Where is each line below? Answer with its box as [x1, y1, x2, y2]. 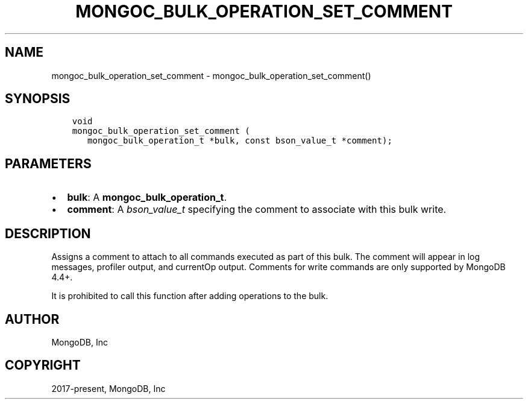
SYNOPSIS [5, 91, 71, 107]
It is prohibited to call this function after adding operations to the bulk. [51, 291, 328, 301]
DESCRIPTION [5, 226, 91, 241]
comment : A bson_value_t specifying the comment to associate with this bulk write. [67, 203, 447, 216]
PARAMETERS [5, 156, 92, 171]
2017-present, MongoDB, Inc [51, 383, 166, 394]
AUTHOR [5, 311, 60, 327]
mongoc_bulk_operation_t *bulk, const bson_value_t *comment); [87, 136, 392, 146]
